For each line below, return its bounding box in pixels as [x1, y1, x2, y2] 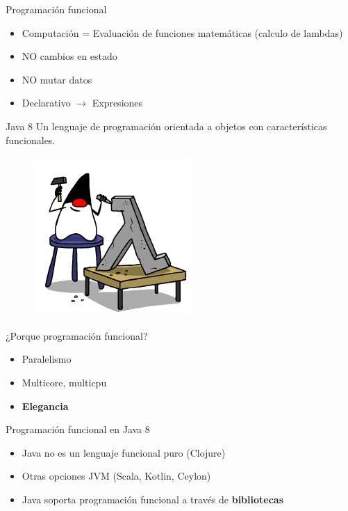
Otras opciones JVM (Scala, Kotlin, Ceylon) [22, 469, 211, 483]
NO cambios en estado [22, 49, 117, 63]
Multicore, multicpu [22, 375, 107, 389]
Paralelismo [22, 352, 72, 366]
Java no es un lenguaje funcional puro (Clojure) [22, 445, 226, 459]
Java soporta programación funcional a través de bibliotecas [22, 492, 284, 506]
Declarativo [22, 95, 71, 110]
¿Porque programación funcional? [6, 328, 148, 343]
